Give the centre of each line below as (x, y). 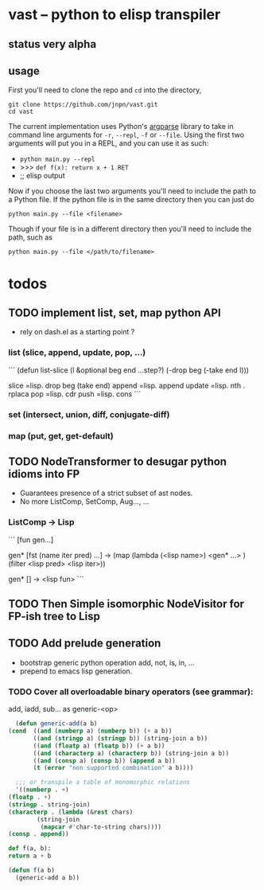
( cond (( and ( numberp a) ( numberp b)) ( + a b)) (90, 731)
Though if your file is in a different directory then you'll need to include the (130, 229)
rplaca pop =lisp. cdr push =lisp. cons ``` (75, 394)
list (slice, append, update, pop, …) (77, 353)
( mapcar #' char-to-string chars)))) (101, 827)
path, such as (31, 237)
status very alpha (52, 44)
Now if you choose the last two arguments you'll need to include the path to (132, 191)
